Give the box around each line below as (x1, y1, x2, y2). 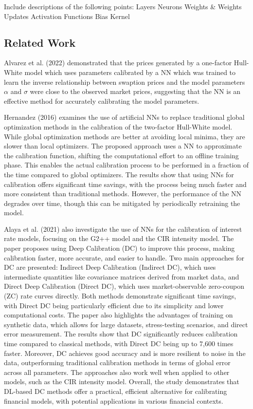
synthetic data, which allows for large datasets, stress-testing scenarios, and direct (4, 319, 248, 329)
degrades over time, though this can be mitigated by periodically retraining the (4, 198, 240, 208)
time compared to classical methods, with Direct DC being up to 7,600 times (4, 338, 234, 349)
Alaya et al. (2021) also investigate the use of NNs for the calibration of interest (4, 223, 242, 234)
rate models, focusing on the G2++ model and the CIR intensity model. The (4, 233, 234, 243)
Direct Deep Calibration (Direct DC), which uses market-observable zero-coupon (4, 281, 244, 291)
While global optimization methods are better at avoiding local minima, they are (4, 131, 245, 141)
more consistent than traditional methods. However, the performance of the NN (4, 188, 242, 199)
